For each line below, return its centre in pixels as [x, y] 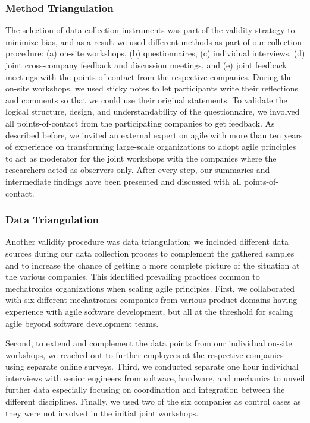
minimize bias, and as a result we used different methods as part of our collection [154, 41]
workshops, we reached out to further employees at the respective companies [145, 354]
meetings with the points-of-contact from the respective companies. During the [149, 76]
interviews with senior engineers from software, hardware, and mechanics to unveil [155, 378]
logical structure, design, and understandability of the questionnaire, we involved [153, 111]
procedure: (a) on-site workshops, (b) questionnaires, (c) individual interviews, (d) [155, 53]
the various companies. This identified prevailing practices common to [133, 277]
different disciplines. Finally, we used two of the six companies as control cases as [153, 401]
